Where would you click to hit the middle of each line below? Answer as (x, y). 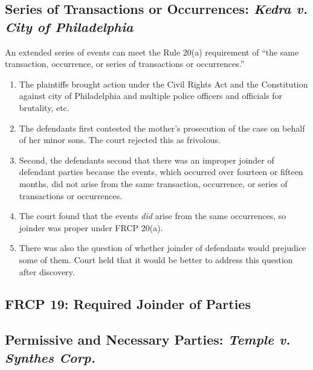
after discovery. (47, 271)
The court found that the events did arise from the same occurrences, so (153, 216)
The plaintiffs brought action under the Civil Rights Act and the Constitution (163, 84)
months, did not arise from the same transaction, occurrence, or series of (153, 183)
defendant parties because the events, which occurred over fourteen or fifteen (161, 172)
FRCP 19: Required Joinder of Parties (128, 304)
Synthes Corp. (50, 357)
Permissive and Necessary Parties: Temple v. (148, 340)
